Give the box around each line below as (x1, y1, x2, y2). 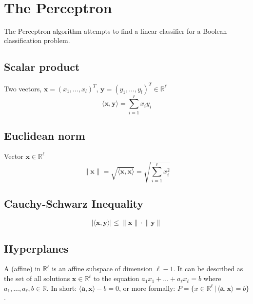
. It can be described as (173, 263, 243, 274)
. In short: (46, 282, 77, 293)
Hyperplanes (4, 240, 69, 256)
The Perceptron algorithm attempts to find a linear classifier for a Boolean (4, 25, 227, 36)
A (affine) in (4, 263, 41, 274)
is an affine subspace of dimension (52, 263, 153, 274)
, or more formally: (118, 282, 175, 293)
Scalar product (4, 59, 80, 74)
